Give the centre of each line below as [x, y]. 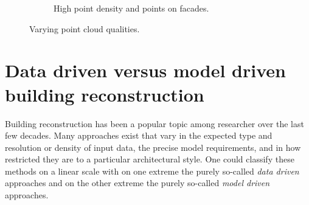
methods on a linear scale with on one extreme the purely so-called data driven [152, 171]
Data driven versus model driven [145, 70]
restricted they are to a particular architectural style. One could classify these [150, 159]
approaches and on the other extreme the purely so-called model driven [137, 183]
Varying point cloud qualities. [85, 28]
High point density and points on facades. [131, 8]
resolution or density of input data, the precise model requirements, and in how [153, 147]
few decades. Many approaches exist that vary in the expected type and [139, 135]
